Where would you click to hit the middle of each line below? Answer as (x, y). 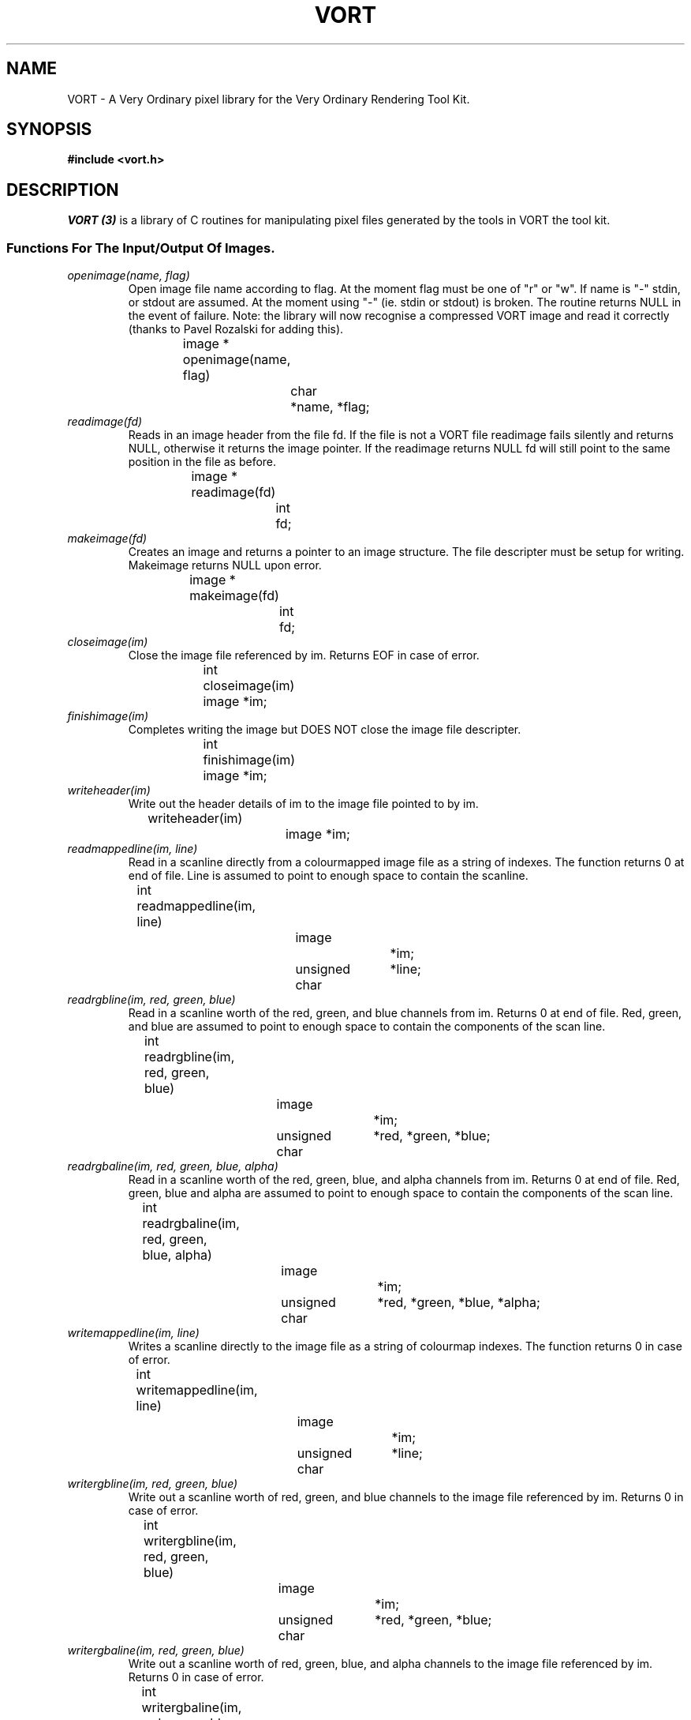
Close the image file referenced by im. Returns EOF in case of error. (304, 655)
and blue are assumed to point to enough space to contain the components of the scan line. (367, 1027)
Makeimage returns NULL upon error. (225, 565)
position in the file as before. (202, 462)
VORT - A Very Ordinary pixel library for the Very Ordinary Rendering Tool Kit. (269, 99)
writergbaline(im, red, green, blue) (156, 1651)
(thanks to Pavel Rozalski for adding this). (236, 329)
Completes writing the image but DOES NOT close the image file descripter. (325, 730)
